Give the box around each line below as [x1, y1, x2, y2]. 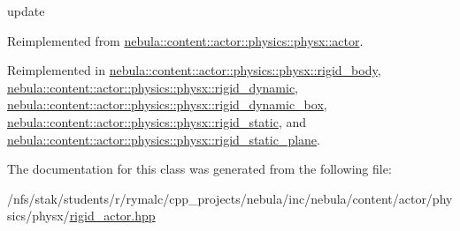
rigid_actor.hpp [69, 206, 156, 225]
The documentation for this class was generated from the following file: [7, 160, 392, 178]
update [7, 2, 45, 19]
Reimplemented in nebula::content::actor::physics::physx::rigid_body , [7, 61, 381, 79]
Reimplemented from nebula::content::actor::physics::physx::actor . [7, 31, 364, 49]
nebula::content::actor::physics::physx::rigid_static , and [7, 112, 307, 130]
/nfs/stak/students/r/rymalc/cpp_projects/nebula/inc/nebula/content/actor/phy [7, 189, 453, 207]
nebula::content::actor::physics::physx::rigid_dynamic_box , [7, 95, 327, 114]
